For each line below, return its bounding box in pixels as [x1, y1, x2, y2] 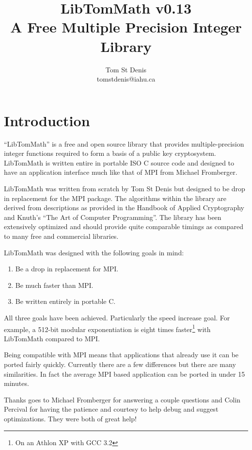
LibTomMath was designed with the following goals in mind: [4, 247, 184, 257]
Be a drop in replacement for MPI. [15, 264, 119, 274]
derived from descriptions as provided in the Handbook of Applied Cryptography [4, 202, 244, 213]
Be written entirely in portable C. [15, 296, 116, 306]
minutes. [4, 378, 29, 388]
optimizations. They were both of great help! [4, 413, 137, 423]
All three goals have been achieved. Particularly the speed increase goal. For [4, 312, 230, 322]
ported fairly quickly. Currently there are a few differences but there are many [4, 359, 236, 369]
